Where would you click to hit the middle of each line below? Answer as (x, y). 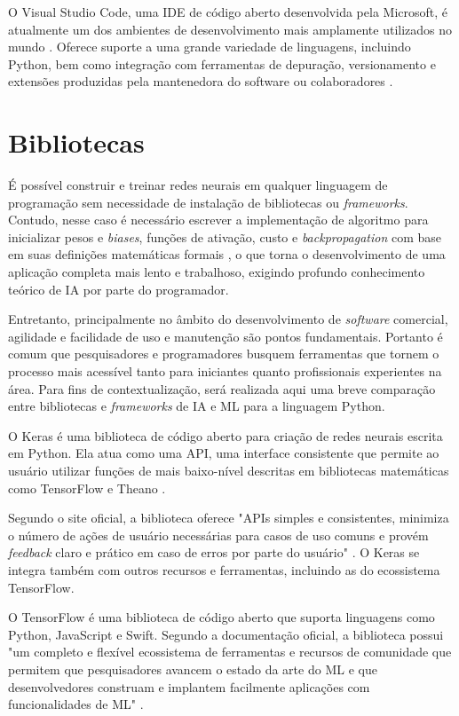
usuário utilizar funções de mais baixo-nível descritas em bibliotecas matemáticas (229, 470)
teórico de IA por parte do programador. (119, 289)
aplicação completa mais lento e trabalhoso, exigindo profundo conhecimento (217, 272)
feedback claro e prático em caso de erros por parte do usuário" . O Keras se (214, 552)
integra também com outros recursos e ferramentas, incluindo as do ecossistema (224, 569)
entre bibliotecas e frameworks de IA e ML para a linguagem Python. (197, 406)
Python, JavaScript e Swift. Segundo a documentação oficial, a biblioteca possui (226, 634)
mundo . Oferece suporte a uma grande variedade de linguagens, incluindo (210, 47)
